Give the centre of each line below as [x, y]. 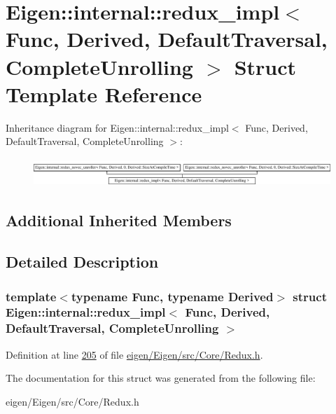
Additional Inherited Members [119, 220]
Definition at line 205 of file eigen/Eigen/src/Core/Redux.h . [134, 354]
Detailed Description [82, 262]
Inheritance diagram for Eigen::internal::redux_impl [117, 127]
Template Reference [104, 94]
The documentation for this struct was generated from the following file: [161, 378]
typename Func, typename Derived [172, 296]
